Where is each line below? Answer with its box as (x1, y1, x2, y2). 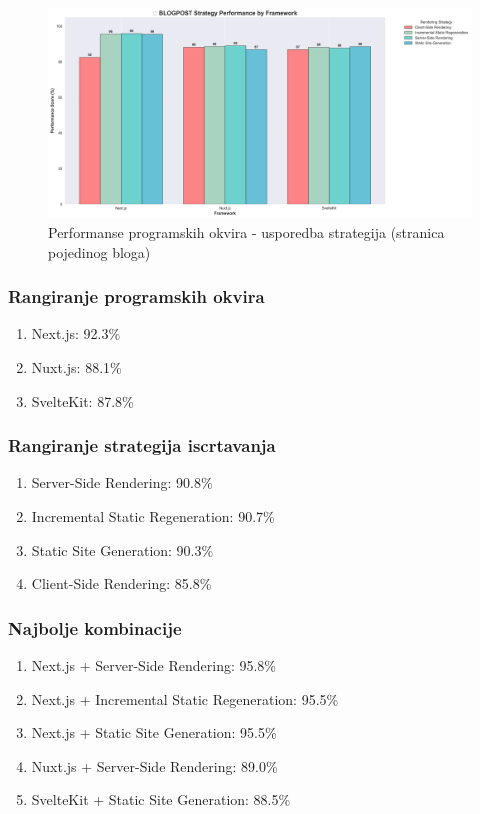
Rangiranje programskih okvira (8, 284, 265, 309)
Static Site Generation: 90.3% (31, 539, 214, 560)
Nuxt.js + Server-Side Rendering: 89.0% (31, 755, 278, 776)
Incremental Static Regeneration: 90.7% (31, 505, 275, 526)
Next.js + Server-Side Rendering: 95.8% (31, 654, 277, 675)
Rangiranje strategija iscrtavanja (8, 433, 276, 458)
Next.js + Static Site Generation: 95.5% (31, 722, 277, 743)
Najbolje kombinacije (8, 615, 182, 640)
